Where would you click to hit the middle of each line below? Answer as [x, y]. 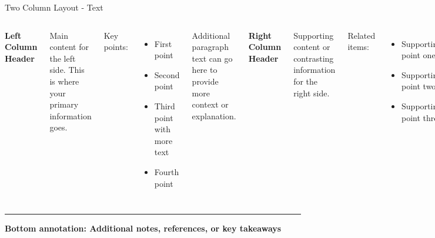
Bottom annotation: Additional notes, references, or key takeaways [143, 228]
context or [210, 104]
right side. [312, 93]
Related [362, 35]
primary [64, 104]
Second [167, 74]
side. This [67, 70]
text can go [212, 58]
